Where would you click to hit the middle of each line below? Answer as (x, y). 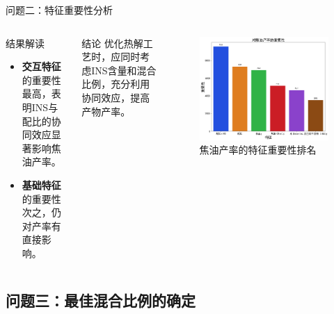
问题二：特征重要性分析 (59, 10)
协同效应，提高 (116, 97)
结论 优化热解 (112, 43)
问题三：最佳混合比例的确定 (101, 300)
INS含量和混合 (124, 70)
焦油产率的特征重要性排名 (258, 150)
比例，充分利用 (116, 84)
